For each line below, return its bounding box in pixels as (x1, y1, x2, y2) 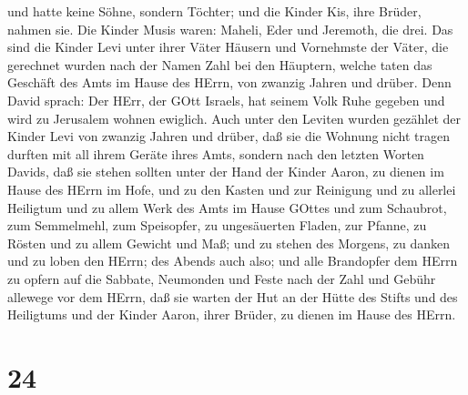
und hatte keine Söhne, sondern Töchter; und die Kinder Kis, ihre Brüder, (7, 2, 422, 20)
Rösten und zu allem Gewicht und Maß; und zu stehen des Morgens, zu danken (7, 233, 450, 252)
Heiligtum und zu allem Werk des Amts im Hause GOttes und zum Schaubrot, (7, 197, 447, 217)
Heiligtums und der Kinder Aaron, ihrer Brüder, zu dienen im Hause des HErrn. (7, 305, 456, 324)
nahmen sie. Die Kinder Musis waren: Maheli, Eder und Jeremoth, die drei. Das (7, 19, 453, 38)
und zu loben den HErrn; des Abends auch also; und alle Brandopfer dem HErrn (7, 251, 458, 270)
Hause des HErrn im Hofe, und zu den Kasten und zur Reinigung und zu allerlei (7, 179, 456, 198)
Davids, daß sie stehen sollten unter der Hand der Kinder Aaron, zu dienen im (7, 162, 444, 181)
